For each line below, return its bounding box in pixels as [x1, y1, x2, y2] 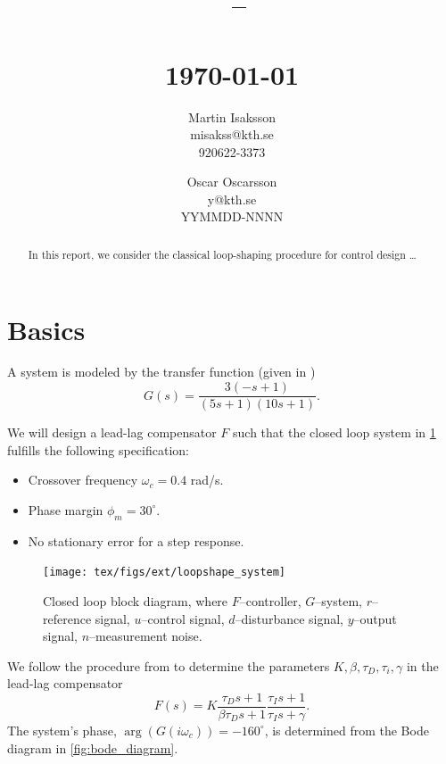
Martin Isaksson [188, 107, 276, 126]
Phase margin [28, 500, 103, 519]
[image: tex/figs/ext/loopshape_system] [43, 566, 286, 579]
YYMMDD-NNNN [180, 207, 284, 226]
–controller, [239, 591, 301, 610]
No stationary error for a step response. [28, 531, 244, 550]
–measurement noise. [89, 627, 202, 645]
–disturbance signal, [235, 609, 344, 627]
